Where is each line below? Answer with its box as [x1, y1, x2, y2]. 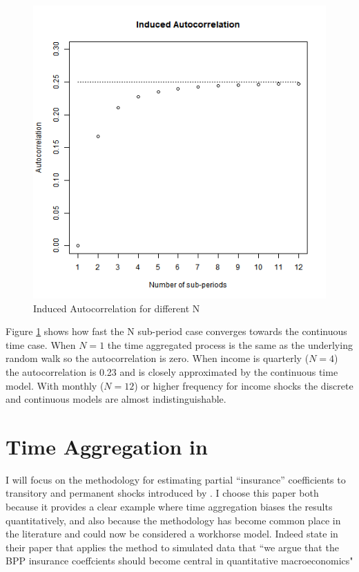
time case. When [6, 337, 76, 352]
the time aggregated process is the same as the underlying [107, 337, 353, 352]
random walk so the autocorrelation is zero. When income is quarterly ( [6, 351, 309, 365]
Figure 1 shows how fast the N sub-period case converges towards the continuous [6, 324, 347, 339]
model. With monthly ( [6, 378, 104, 392]
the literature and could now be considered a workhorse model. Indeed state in [6, 526, 338, 541]
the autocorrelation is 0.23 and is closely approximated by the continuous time [6, 364, 338, 379]
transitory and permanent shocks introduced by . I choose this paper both [6, 486, 319, 500]
